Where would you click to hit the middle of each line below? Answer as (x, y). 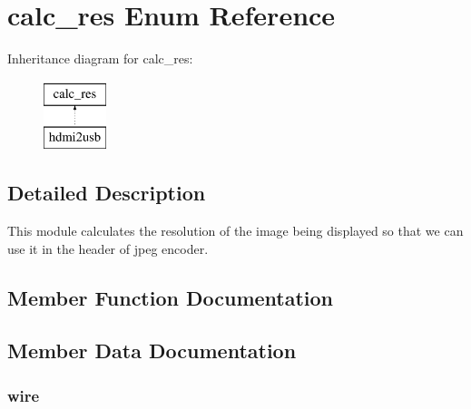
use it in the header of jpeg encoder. (108, 248)
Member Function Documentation (171, 297)
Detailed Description (107, 193)
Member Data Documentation (152, 351)
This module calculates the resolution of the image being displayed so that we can (235, 231)
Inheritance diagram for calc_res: (100, 58)
